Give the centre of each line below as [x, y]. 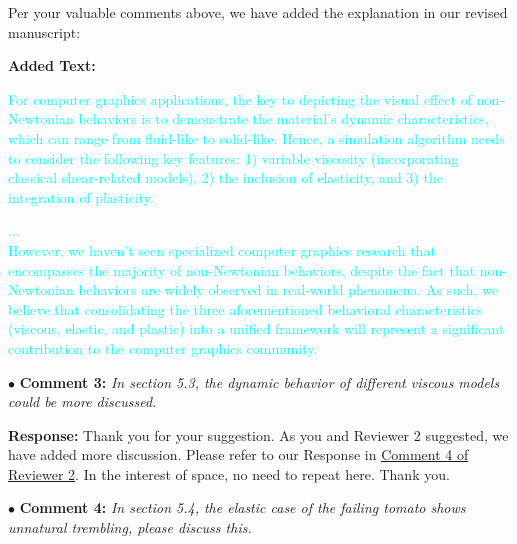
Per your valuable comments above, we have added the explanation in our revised [258, 12]
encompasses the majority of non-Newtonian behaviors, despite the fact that [242, 269]
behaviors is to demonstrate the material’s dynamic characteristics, [283, 118]
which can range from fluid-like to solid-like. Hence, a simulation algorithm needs [256, 137]
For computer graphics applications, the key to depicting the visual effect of [240, 98]
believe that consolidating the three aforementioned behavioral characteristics [245, 308]
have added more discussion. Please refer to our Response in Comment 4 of [238, 454]
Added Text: [52, 65]
